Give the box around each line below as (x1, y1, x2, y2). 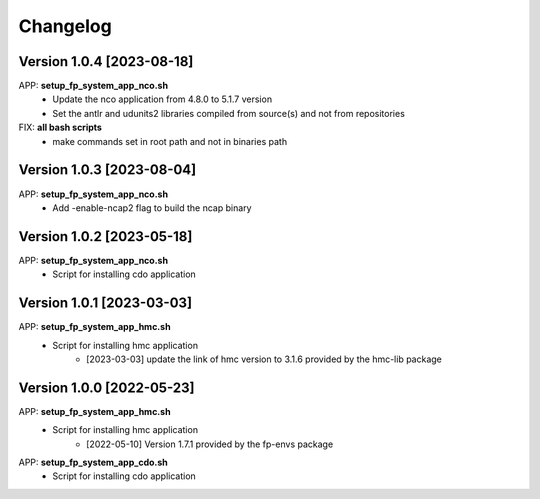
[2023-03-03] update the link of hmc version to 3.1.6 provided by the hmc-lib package (86, 353, 442, 365)
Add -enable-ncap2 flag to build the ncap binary (52, 201, 252, 214)
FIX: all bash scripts (18, 121, 102, 134)
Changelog (18, 15, 112, 37)
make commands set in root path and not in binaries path (52, 135, 288, 147)
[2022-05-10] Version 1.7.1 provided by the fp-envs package (86, 438, 334, 450)
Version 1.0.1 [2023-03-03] (18, 295, 193, 312)
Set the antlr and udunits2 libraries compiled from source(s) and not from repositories (52, 107, 405, 119)
